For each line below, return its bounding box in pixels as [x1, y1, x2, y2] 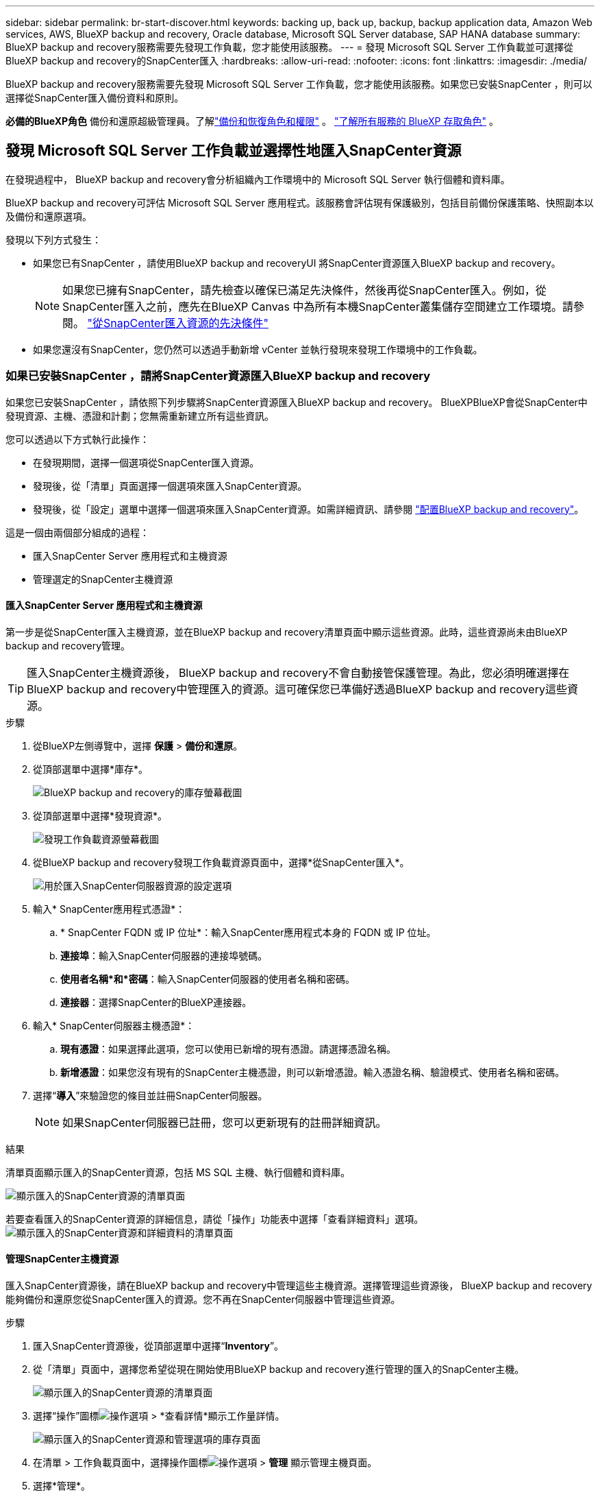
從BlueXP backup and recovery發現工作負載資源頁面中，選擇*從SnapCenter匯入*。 [33, 856, 410, 868]
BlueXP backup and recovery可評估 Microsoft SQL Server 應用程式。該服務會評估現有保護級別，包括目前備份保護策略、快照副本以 [5, 196, 594, 208]
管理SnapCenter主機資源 [5, 1253, 119, 1265]
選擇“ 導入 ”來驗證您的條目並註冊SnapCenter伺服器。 [33, 1089, 268, 1101]
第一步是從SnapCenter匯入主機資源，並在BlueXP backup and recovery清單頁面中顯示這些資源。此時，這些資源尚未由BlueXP [5, 625, 568, 638]
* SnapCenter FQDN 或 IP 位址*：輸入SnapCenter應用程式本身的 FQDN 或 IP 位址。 [60, 926, 436, 938]
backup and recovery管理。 [5, 639, 131, 651]
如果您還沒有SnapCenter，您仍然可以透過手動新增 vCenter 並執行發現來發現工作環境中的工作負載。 [33, 343, 483, 355]
